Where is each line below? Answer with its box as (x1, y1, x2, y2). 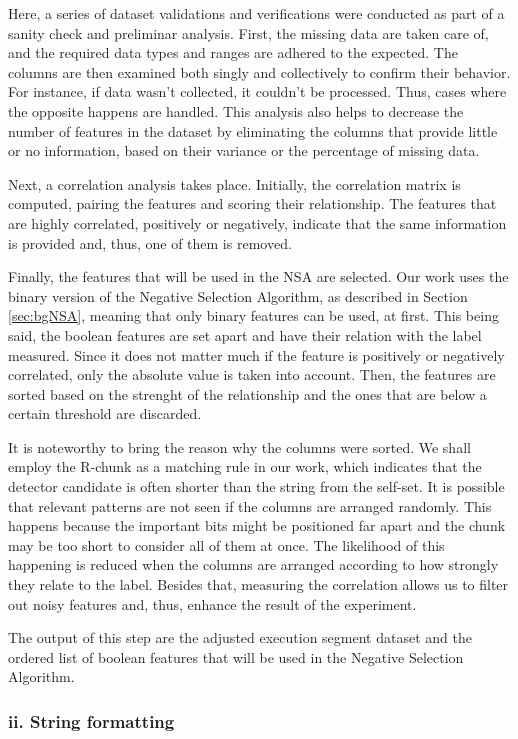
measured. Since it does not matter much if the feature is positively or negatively (8, 344, 505, 365)
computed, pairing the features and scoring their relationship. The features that (8, 193, 497, 214)
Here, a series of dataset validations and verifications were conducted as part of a (8, 3, 505, 23)
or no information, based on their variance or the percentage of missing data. (8, 140, 480, 161)
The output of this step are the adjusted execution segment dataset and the (8, 627, 472, 648)
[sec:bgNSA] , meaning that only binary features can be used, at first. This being (8, 305, 499, 326)
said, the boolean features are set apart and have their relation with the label (8, 324, 482, 345)
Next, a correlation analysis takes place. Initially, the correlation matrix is (8, 173, 461, 194)
